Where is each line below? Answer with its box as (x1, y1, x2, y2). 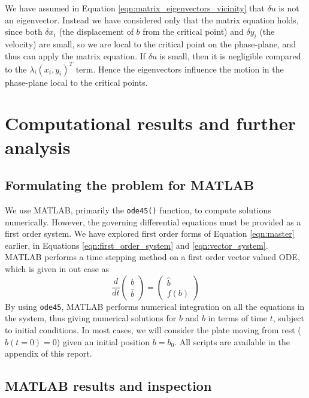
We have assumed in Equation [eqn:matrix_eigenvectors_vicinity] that (5, 2, 265, 14)
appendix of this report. (5, 347, 92, 360)
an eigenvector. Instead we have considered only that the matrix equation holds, (5, 13, 299, 26)
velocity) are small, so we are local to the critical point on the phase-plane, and (5, 37, 296, 50)
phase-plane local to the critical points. (5, 76, 148, 88)
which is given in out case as (5, 263, 110, 275)
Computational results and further (5, 111, 296, 135)
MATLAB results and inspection (5, 376, 212, 395)
